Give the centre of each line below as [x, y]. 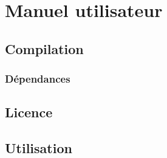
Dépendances [38, 79]
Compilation [44, 48]
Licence [29, 112]
